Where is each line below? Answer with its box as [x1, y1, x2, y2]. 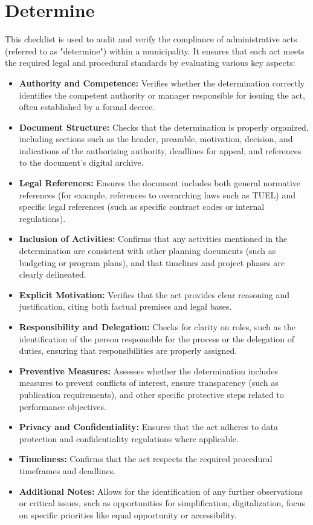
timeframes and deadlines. [19, 464, 116, 477]
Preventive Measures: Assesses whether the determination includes [19, 364, 278, 377]
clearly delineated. [19, 268, 86, 281]
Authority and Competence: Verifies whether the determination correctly [19, 76, 305, 89]
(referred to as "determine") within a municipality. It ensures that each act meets [5, 44, 305, 57]
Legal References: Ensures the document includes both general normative [19, 177, 301, 189]
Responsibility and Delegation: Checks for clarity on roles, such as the [19, 321, 296, 333]
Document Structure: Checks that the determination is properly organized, [19, 120, 309, 133]
